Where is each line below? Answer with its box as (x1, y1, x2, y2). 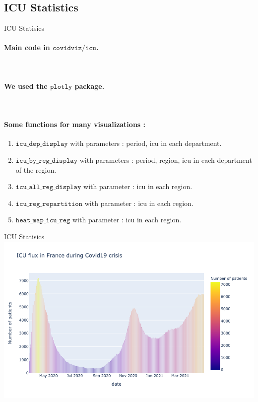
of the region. (15, 164, 57, 175)
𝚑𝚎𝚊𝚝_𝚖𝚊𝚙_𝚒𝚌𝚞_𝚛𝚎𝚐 (15, 217, 70, 224)
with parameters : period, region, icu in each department (79, 154, 252, 165)
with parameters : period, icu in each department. (70, 138, 222, 148)
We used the (4, 80, 48, 91)
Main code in (4, 42, 50, 53)
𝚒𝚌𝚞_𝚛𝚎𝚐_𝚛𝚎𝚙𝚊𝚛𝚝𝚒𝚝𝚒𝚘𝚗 (15, 200, 83, 207)
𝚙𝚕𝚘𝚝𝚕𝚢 (50, 83, 72, 90)
